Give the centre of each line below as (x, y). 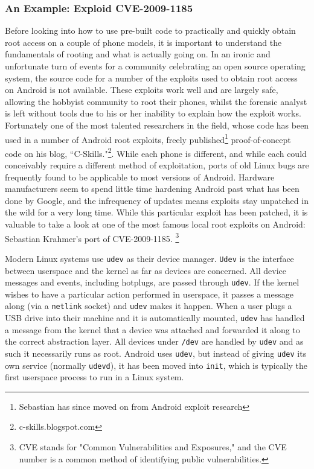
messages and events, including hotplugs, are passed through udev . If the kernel (152, 282)
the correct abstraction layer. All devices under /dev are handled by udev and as (154, 341)
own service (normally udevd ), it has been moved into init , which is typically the (156, 365)
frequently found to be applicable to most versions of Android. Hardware (140, 177)
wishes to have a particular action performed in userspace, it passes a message (149, 294)
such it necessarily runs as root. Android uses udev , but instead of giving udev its (156, 353)
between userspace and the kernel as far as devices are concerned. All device (146, 270)
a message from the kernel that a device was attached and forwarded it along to (152, 329)
